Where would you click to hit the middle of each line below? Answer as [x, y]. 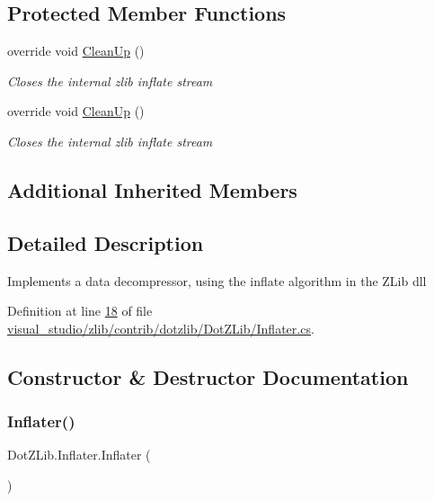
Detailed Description [106, 242]
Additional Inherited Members [152, 189]
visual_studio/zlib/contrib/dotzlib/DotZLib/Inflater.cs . [161, 328]
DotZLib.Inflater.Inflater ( [79, 455]
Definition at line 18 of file [80, 311]
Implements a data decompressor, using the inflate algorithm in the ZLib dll [217, 280]
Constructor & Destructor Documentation [208, 376]
